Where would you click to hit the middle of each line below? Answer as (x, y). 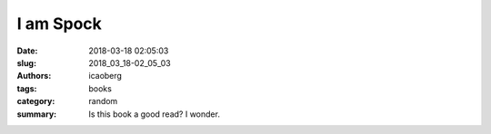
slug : (26, 62)
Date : (27, 51)
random (103, 101)
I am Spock (59, 24)
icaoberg (105, 76)
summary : (37, 114)
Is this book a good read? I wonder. (154, 114)
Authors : (34, 76)
